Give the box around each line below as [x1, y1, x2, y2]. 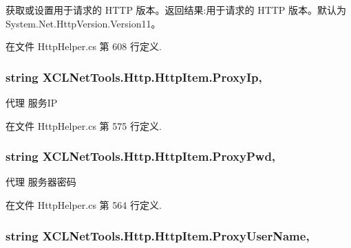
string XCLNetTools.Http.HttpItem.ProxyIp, [6, 68, 262, 85]
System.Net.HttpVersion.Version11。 [6, 16, 161, 30]
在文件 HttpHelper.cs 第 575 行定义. [6, 118, 162, 133]
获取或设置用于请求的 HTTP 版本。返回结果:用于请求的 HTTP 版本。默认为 [6, 3, 347, 16]
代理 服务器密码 [6, 174, 76, 189]
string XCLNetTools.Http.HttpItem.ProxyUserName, [6, 227, 310, 244]
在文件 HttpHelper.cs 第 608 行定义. [6, 39, 162, 54]
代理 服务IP [6, 95, 58, 109]
